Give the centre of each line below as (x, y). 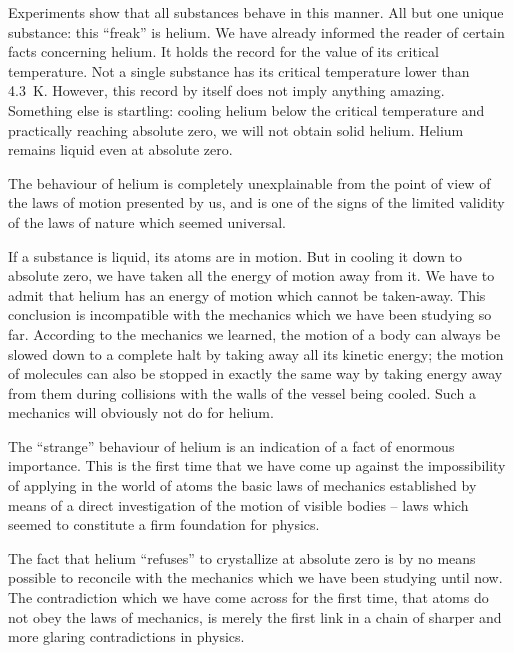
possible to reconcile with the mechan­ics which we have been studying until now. (255, 577)
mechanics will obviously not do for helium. (141, 412)
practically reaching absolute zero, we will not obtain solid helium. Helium (236, 129)
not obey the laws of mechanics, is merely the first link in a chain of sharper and (255, 616)
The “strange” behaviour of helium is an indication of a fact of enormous (231, 445)
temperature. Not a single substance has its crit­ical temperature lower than (239, 70)
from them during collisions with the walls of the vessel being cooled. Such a (242, 392)
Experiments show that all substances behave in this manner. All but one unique (256, 12)
